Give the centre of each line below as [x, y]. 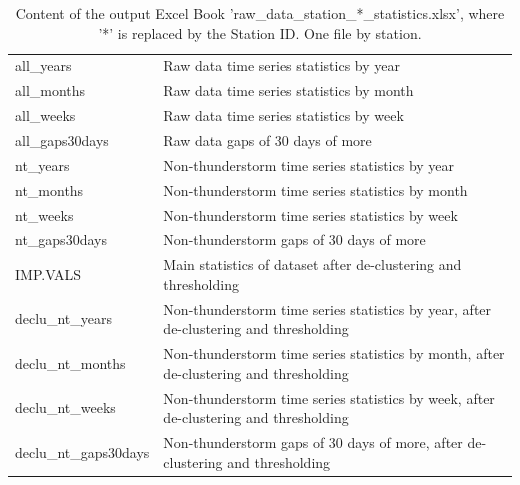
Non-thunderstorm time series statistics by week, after [329, 397]
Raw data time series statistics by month [288, 90]
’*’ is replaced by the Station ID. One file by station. [260, 32]
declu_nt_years [63, 318]
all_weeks [45, 115]
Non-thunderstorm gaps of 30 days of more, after [313, 441]
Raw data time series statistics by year [281, 65]
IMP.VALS [48, 273]
